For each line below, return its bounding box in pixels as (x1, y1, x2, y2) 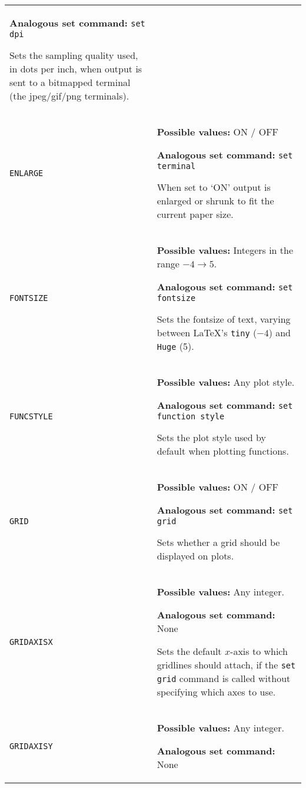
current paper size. (157, 207, 234, 221)
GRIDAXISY (9, 741, 53, 751)
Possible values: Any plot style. (157, 375, 295, 389)
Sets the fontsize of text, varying (157, 312, 291, 326)
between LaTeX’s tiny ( (157, 326, 257, 339)
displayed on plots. (157, 549, 234, 562)
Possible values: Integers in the (157, 243, 294, 257)
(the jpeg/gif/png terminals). (9, 89, 129, 102)
